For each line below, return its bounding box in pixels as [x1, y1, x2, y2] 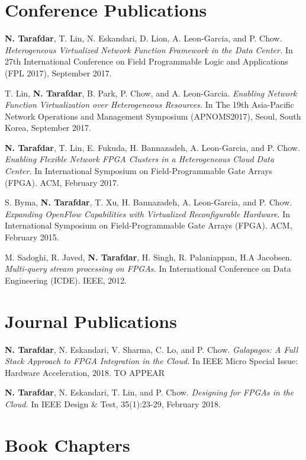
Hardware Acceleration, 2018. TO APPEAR [5, 366, 165, 378]
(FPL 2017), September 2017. [5, 66, 112, 79]
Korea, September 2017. [5, 121, 91, 134]
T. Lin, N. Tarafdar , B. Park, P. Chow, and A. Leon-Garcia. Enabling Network [5, 86, 297, 99]
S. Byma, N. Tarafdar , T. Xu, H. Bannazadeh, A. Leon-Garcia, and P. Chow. [5, 196, 292, 208]
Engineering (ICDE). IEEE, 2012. [5, 274, 127, 286]
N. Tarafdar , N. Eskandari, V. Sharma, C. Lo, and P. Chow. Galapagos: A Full [5, 343, 298, 355]
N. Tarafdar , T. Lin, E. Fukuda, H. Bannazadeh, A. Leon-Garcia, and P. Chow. [5, 141, 300, 153]
